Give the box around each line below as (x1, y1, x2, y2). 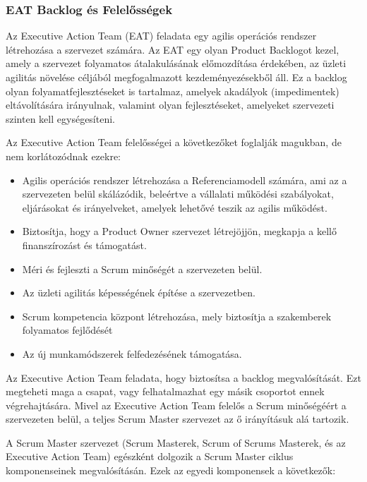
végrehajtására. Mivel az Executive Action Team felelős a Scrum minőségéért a (6, 397, 347, 412)
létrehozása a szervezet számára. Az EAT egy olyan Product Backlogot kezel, (6, 42, 339, 56)
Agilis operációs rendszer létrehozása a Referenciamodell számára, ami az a (22, 172, 347, 187)
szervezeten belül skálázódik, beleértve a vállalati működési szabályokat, (22, 186, 334, 201)
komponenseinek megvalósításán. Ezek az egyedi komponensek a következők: (6, 463, 336, 478)
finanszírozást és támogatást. (22, 237, 147, 252)
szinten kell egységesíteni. (6, 111, 115, 126)
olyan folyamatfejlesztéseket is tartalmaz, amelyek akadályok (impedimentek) (6, 83, 339, 98)
